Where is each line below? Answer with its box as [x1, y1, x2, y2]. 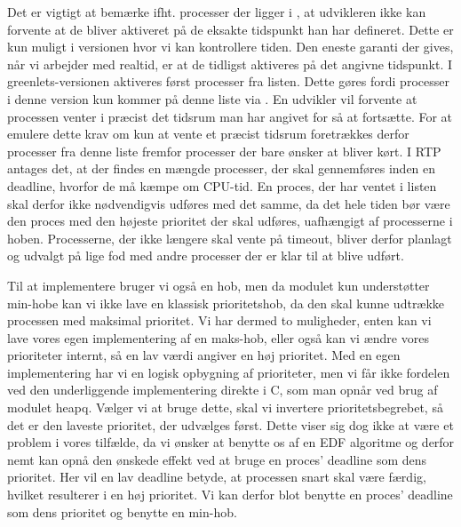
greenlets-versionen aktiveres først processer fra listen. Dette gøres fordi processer [7, 72, 449, 91]
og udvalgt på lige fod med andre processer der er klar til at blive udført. [7, 246, 404, 265]
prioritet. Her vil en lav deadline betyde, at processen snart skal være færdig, [7, 467, 426, 486]
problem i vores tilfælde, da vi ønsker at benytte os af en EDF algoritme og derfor [7, 433, 455, 451]
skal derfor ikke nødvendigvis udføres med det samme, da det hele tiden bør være [7, 194, 450, 212]
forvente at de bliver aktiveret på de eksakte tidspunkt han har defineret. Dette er [7, 20, 454, 38]
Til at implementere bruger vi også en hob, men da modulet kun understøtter [7, 275, 430, 294]
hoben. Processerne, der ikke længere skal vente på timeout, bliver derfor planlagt [7, 228, 452, 247]
